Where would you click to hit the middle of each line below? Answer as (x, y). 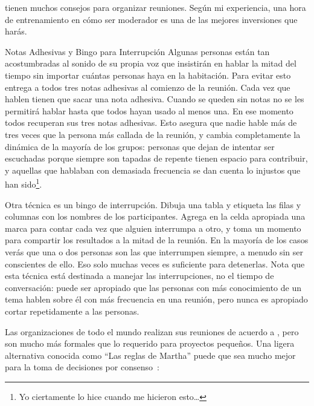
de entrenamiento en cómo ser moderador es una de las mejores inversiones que (151, 19)
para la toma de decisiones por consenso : (82, 367)
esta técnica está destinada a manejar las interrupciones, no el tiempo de (139, 276)
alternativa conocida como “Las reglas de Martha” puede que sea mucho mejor (150, 355)
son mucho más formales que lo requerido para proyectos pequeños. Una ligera (150, 343)
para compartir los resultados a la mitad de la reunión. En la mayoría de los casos (157, 240)
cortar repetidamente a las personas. (72, 311)
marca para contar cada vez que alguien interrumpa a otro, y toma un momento (153, 228)
